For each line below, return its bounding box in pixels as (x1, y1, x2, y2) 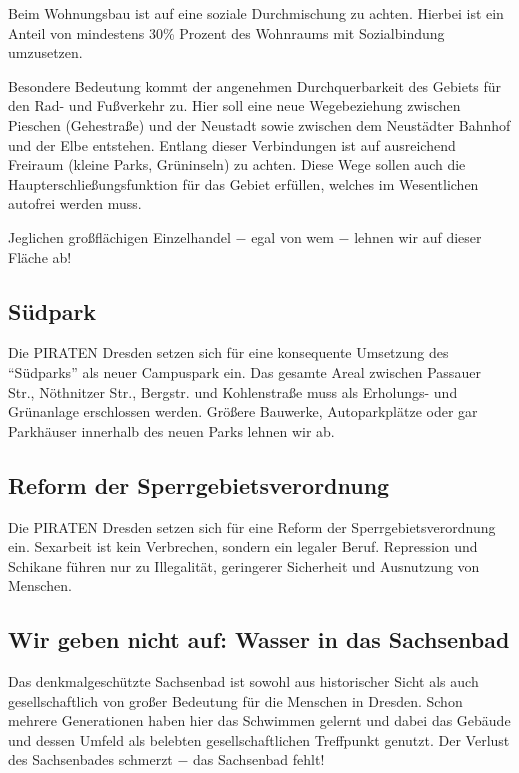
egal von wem (251, 226, 334, 247)
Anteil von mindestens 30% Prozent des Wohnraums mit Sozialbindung (8, 22, 445, 43)
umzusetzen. (8, 42, 83, 63)
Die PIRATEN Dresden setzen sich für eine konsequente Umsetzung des (8, 342, 449, 363)
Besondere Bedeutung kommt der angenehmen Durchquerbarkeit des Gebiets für (8, 75, 502, 96)
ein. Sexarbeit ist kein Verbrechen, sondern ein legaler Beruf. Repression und (8, 536, 478, 557)
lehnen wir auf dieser (354, 226, 482, 247)
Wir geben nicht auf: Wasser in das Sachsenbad (8, 624, 510, 655)
